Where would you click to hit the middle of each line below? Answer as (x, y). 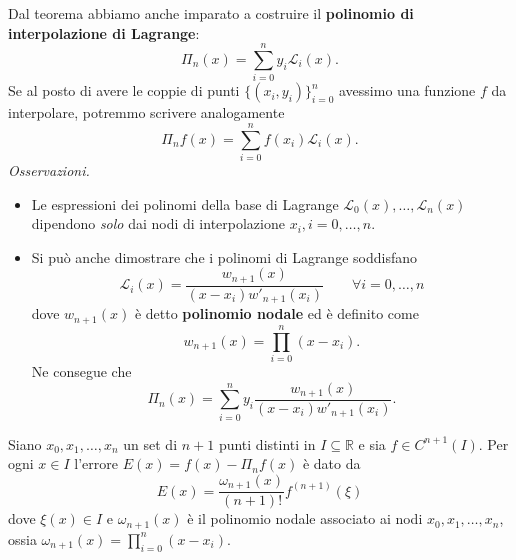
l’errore (96, 463)
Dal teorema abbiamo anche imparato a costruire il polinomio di (211, 13)
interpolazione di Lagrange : (104, 32)
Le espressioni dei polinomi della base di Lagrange (185, 203)
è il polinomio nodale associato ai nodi (305, 518)
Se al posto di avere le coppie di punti (124, 90)
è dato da (331, 463)
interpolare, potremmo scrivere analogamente (146, 112)
